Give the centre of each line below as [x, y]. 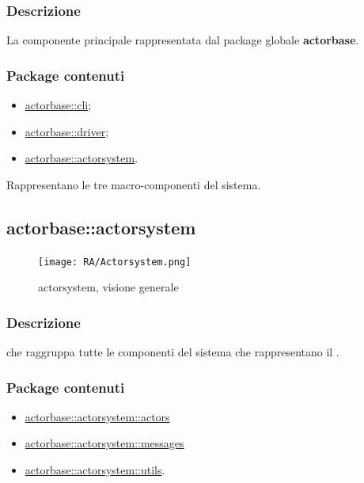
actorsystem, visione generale [108, 287]
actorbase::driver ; [67, 131]
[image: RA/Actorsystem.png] [115, 262]
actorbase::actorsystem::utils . [95, 470]
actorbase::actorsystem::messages [104, 443]
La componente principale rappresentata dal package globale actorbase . [183, 40]
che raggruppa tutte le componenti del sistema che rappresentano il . [173, 352]
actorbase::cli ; [58, 105]
